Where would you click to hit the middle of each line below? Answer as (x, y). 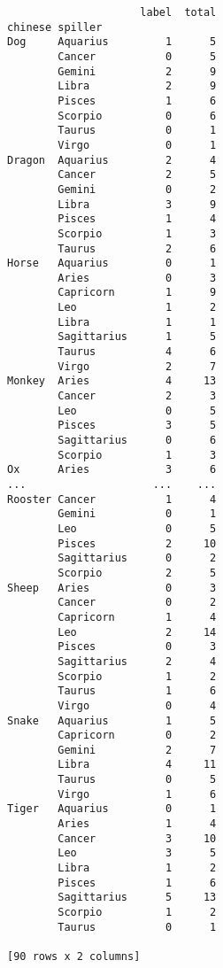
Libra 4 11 (137, 765)
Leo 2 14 (137, 632)
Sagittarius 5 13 (137, 898)
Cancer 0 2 (137, 603)
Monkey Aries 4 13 (112, 381)
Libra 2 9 (137, 86)
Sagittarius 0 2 (137, 558)
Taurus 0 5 (137, 780)
